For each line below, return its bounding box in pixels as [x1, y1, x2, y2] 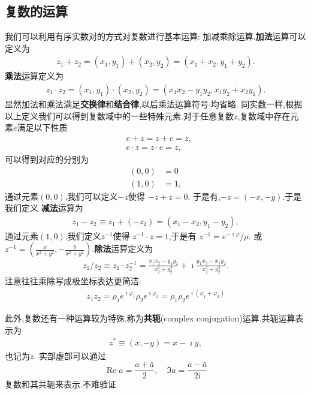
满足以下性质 [17, 121, 68, 134]
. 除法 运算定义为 [92, 242, 153, 255]
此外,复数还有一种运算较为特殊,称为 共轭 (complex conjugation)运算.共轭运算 [5, 312, 295, 324]
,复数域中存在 [237, 109, 291, 122]
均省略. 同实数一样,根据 [210, 98, 303, 110]
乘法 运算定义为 [5, 70, 64, 82]
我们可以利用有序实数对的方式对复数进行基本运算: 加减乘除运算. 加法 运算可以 [5, 30, 306, 43]
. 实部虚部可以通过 [34, 349, 107, 362]
